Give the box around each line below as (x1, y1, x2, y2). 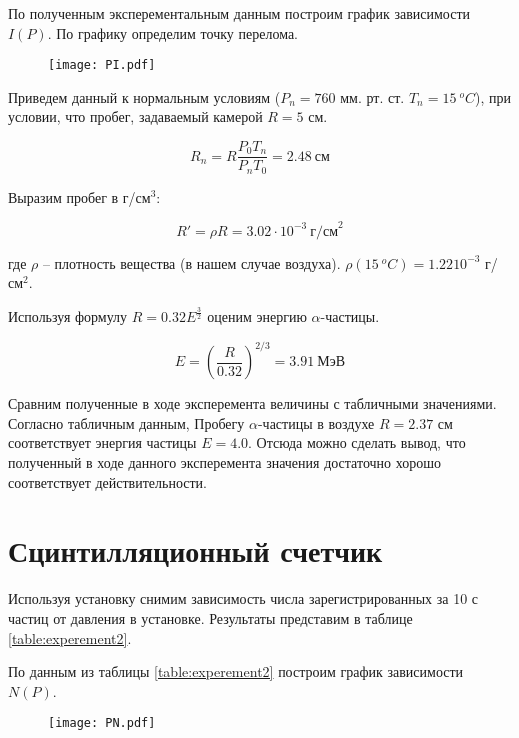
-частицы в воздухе (257, 412, 375, 433)
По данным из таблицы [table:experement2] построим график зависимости (8, 661, 464, 682)
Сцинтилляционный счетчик (8, 530, 383, 571)
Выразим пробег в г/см (8, 186, 151, 207)
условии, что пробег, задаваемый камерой (8, 106, 263, 127)
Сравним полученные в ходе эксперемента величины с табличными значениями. (8, 393, 497, 414)
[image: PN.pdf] (48, 716, 156, 731)
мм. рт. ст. (340, 86, 405, 107)
